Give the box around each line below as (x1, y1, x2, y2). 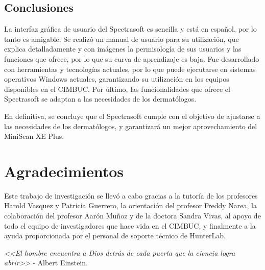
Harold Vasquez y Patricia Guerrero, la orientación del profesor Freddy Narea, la (4, 200, 257, 211)
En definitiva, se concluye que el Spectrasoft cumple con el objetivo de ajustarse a (4, 110, 260, 121)
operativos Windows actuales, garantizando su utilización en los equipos (4, 73, 229, 84)
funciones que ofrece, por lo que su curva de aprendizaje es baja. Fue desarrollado (4, 53, 259, 64)
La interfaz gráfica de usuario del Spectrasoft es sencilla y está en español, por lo (4, 23, 257, 34)
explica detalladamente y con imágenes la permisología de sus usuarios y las (4, 43, 242, 54)
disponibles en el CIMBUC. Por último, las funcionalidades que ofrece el (4, 83, 230, 94)
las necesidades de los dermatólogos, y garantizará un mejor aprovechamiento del (4, 120, 257, 131)
